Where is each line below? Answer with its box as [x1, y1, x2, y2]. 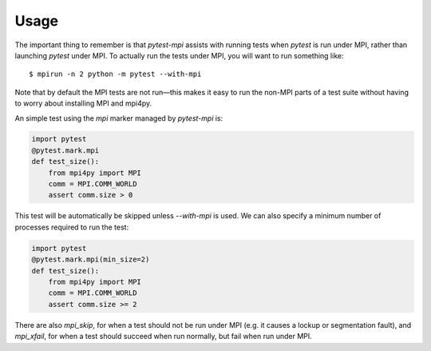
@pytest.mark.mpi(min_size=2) [31, 255, 150, 264]
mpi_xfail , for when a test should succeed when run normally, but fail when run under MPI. [14, 332, 313, 341]
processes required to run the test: [14, 222, 129, 232]
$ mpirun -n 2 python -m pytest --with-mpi [29, 70, 202, 79]
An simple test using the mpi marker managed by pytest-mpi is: [14, 113, 223, 123]
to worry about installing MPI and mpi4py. [14, 98, 152, 108]
